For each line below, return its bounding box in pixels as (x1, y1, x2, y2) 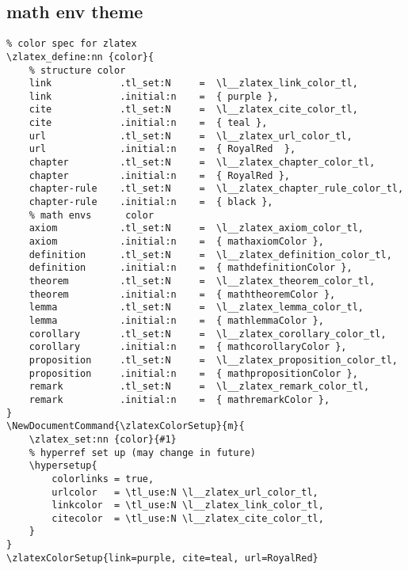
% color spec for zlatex (6, 38, 137, 50)
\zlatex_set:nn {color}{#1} (29, 433, 177, 445)
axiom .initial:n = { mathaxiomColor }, (29, 236, 324, 248)
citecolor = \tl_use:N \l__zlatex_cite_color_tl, (51, 512, 324, 524)
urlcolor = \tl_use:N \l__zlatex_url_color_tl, (51, 486, 318, 498)
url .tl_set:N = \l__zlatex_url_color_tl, (29, 130, 353, 142)
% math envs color (29, 209, 154, 221)
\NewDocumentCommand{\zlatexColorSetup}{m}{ (6, 420, 245, 432)
